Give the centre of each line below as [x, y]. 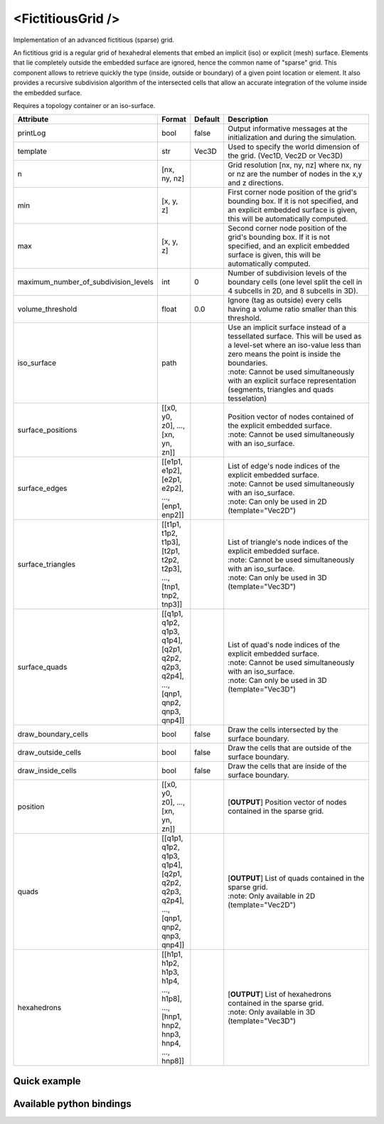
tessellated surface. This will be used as [295, 336]
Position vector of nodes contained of [291, 417]
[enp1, [171, 507]
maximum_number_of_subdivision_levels [86, 282]
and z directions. [256, 183]
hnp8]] [173, 1061]
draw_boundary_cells [53, 734]
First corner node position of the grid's [292, 192]
